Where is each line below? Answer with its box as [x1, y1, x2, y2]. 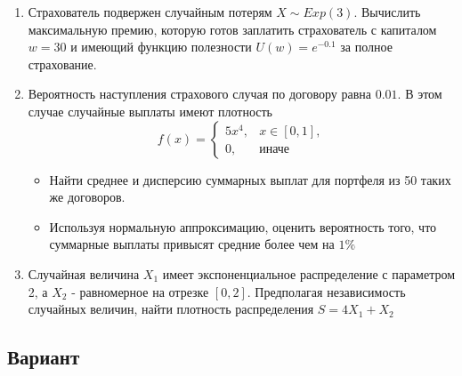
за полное [340, 37, 393, 56]
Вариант [7, 343, 80, 371]
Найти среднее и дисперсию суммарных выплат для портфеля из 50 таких [49, 170, 451, 188]
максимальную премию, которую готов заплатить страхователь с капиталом [28, 20, 437, 38]
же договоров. [49, 188, 126, 206]
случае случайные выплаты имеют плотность [28, 101, 272, 120]
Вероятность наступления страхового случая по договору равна [28, 84, 371, 103]
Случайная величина [28, 264, 140, 283]
